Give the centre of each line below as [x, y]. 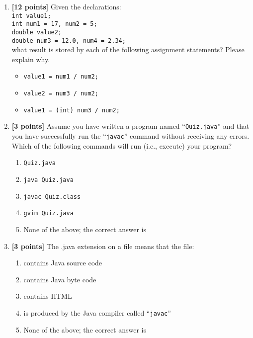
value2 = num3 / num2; [61, 94]
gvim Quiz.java [48, 213]
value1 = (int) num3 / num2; [72, 110]
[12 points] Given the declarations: [66, 6]
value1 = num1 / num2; [61, 77]
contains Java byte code [60, 279]
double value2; [37, 32]
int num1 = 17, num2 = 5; [54, 24]
